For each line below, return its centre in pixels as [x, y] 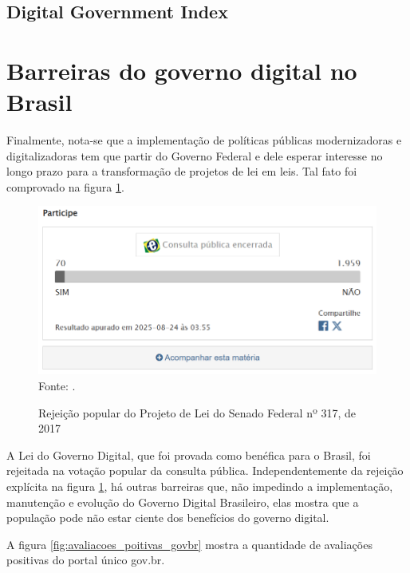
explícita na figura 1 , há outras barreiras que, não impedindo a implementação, [200, 486]
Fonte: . [57, 386]
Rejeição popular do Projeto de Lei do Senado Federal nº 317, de [197, 412]
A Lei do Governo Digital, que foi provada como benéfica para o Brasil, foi [189, 454]
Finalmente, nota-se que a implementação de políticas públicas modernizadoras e [204, 140]
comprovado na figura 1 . [65, 186]
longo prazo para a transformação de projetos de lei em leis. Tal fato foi [182, 171]
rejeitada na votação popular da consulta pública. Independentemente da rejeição [205, 470]
